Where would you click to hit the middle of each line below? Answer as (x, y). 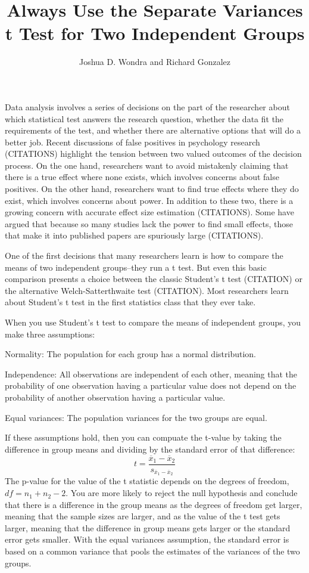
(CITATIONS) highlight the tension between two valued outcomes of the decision (153, 154)
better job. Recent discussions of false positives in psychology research (132, 142)
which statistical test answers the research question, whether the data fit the (144, 118)
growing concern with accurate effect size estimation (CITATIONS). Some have (149, 212)
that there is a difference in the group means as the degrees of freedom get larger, (154, 504)
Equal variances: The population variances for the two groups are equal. (136, 417)
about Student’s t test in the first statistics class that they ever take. (130, 302)
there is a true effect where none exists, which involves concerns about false (142, 177)
